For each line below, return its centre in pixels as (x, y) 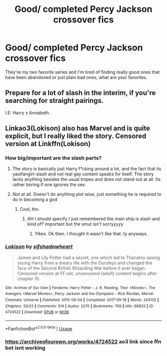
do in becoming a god (35, 199)
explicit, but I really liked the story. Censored (76, 136)
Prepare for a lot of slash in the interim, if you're (81, 93)
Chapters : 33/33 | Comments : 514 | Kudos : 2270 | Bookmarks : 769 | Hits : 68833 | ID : (80, 306)
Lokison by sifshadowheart (39, 247)
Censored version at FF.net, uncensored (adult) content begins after (87, 273)
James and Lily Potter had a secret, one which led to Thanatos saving (88, 258)
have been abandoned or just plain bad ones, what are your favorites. (76, 77)
